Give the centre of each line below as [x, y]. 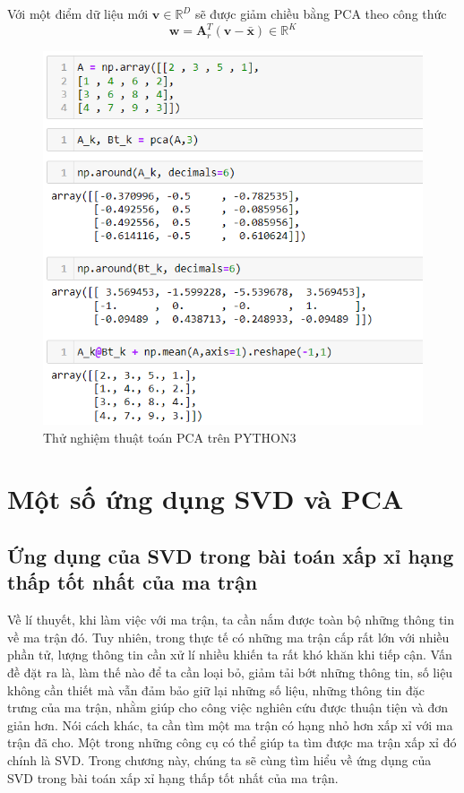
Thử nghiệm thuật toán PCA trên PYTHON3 [170, 437]
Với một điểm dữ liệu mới [78, 13]
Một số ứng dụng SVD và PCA [206, 499]
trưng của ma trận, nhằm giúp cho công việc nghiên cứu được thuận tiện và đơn [228, 707]
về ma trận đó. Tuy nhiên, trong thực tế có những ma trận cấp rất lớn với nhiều [228, 637]
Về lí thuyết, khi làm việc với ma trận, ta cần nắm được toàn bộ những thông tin [231, 620]
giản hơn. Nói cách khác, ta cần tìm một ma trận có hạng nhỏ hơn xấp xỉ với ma [230, 724]
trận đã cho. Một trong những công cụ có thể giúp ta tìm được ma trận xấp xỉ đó [232, 742]
